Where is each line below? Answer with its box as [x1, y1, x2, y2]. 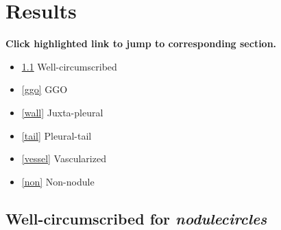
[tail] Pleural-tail [21, 128, 92, 142]
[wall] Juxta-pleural [21, 105, 103, 119]
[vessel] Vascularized [21, 151, 106, 166]
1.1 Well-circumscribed [21, 59, 117, 73]
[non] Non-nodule [21, 174, 95, 188]
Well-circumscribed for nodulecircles [5, 207, 267, 229]
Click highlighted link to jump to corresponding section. [5, 36, 277, 51]
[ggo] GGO [21, 82, 68, 97]
